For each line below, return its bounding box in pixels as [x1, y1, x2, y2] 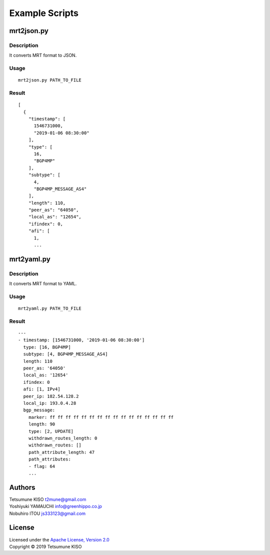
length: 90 [28, 421, 55, 427]
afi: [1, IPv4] [23, 386, 60, 392]
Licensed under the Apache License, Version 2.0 [9, 536, 109, 542]
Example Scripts [9, 8, 78, 19]
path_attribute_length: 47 [28, 449, 95, 455]
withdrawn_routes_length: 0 [28, 435, 97, 441]
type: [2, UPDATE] [28, 428, 74, 434]
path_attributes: [28, 456, 71, 462]
